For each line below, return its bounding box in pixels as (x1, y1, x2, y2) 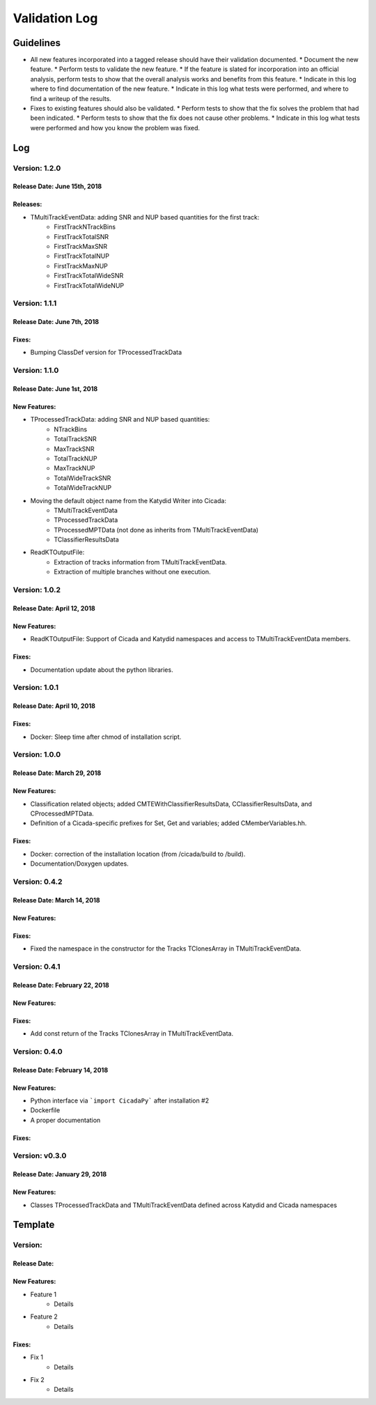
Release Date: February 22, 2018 (13, 981, 109, 989)
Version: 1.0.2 (13, 585, 61, 595)
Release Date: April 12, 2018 (13, 604, 95, 613)
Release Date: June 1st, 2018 (13, 385, 98, 393)
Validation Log (13, 10, 98, 26)
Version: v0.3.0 (13, 1151, 67, 1160)
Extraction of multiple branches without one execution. (54, 568, 211, 576)
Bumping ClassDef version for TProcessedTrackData (30, 348, 182, 357)
